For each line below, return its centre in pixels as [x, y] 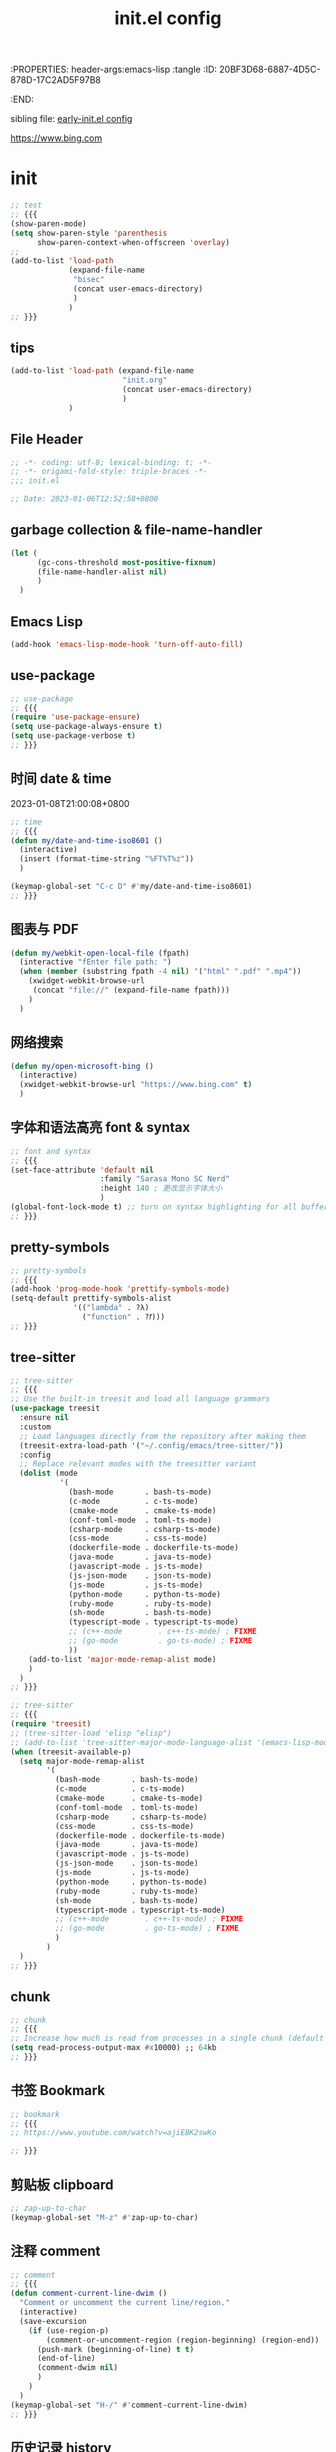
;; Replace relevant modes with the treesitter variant [138, 1464]
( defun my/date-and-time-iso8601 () [86, 840]
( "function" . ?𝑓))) [123, 1317]
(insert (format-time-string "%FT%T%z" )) [107, 859]
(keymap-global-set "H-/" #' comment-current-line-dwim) [129, 2405]
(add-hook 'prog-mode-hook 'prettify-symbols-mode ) [120, 1289]
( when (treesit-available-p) [71, 1752]
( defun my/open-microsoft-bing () [82, 1066]
